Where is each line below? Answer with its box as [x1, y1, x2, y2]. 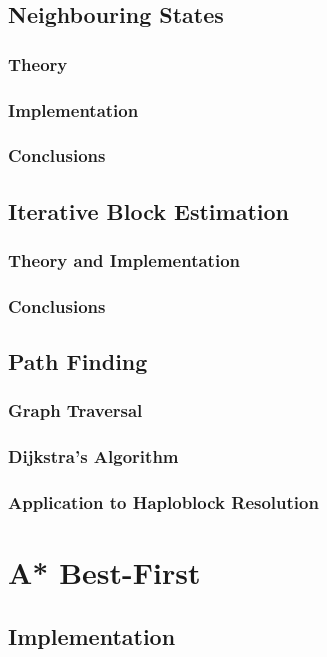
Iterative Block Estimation [8, 195, 289, 226]
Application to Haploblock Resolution [8, 490, 319, 515]
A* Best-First [8, 552, 201, 593]
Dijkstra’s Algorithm [8, 444, 179, 469]
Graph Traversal [8, 398, 143, 423]
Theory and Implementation [8, 248, 241, 273]
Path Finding [8, 346, 148, 377]
